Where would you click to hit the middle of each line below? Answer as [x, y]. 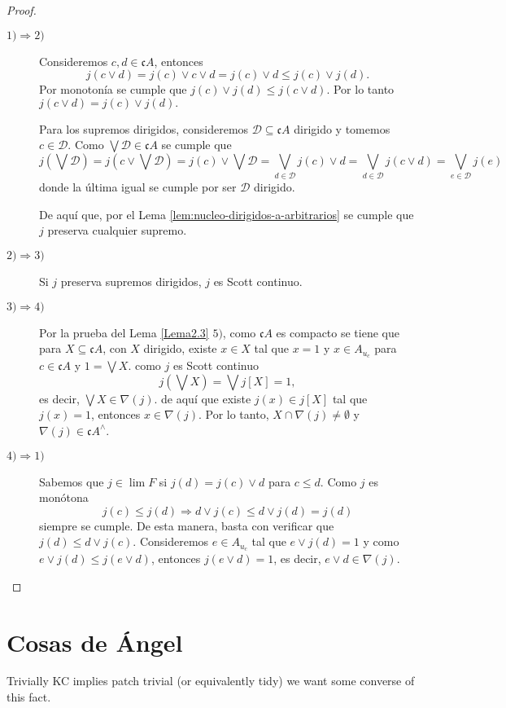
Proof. [22, 10]
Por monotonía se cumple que [113, 89]
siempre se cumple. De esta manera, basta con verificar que [187, 525]
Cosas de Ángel [95, 642]
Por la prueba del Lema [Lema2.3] [124, 332]
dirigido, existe [180, 348]
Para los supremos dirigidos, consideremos [144, 128]
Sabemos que [72, 481]
